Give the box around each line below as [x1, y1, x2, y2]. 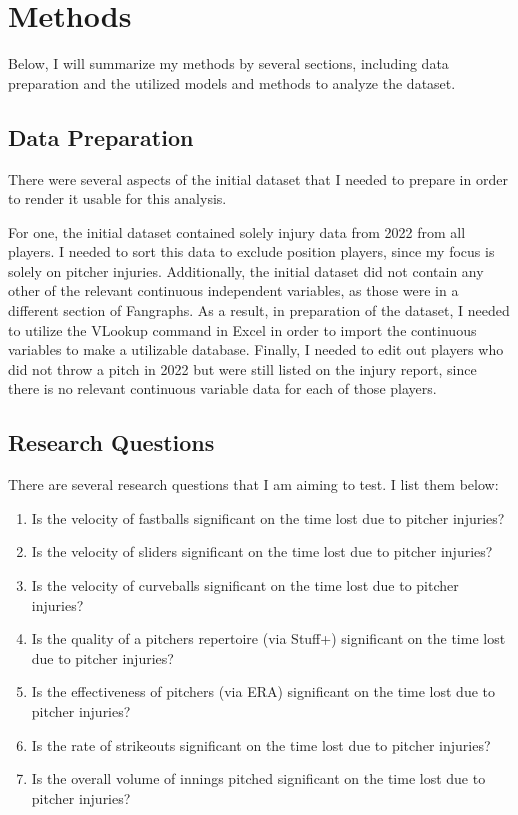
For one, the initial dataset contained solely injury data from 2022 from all [8, 221, 466, 242]
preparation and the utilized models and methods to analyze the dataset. [8, 72, 456, 93]
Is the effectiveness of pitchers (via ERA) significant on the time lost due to [31, 681, 496, 702]
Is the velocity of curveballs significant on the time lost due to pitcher [31, 575, 459, 596]
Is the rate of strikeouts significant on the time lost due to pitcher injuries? [31, 734, 491, 755]
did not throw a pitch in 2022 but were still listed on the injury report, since [8, 358, 477, 379]
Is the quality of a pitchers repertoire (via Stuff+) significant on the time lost [31, 628, 506, 649]
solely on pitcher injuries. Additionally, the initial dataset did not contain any [8, 260, 484, 281]
